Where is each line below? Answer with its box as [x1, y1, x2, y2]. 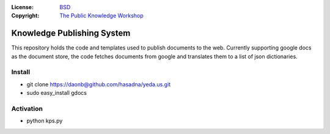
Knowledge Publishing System [11, 28, 131, 39]
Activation [11, 104, 43, 113]
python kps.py [26, 117, 63, 125]
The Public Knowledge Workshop [59, 12, 144, 20]
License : [11, 4, 34, 10]
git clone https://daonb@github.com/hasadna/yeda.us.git [26, 80, 171, 88]
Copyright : [11, 12, 40, 20]
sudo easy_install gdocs [26, 89, 87, 97]
